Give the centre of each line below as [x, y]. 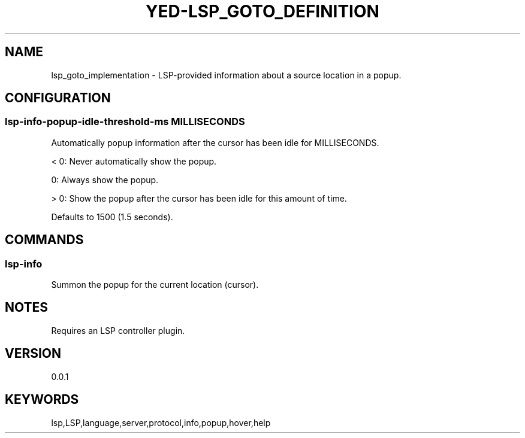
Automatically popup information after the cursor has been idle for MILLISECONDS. [215, 142]
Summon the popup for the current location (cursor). [155, 285]
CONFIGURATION [58, 98]
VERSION [33, 354]
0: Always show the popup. [105, 180]
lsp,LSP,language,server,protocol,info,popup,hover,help [161, 422]
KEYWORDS [42, 400]
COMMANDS [44, 240]
